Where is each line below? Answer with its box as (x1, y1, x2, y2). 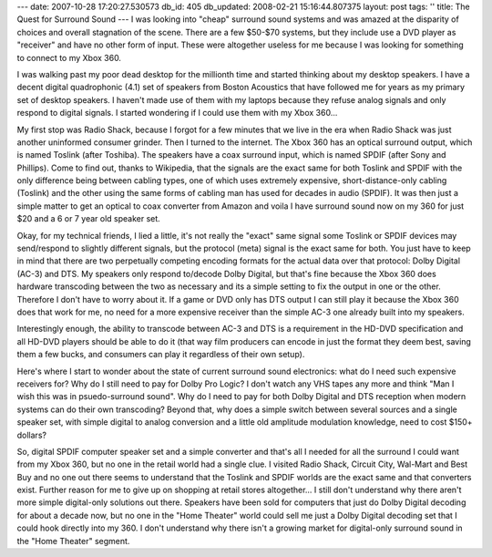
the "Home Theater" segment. (16, 535, 130, 546)
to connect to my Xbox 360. (16, 52, 122, 63)
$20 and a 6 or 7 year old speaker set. (16, 213, 161, 224)
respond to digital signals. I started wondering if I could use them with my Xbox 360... (16, 108, 338, 119)
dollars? (16, 429, 47, 440)
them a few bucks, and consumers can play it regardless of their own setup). (16, 349, 305, 360)
